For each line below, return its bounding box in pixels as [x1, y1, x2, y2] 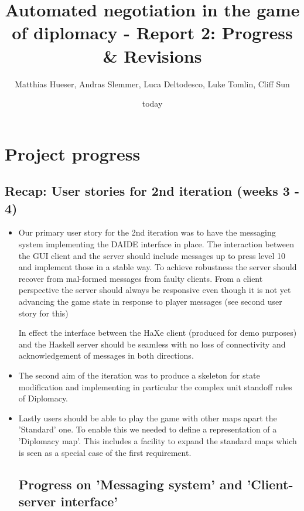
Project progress [5, 141, 141, 165]
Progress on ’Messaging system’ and [18, 475, 242, 493]
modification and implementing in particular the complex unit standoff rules [18, 380, 292, 393]
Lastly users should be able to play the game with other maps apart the [18, 411, 277, 424]
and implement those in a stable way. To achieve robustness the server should [18, 261, 297, 273]
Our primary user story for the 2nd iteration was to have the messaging [18, 226, 276, 239]
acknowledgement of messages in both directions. [18, 349, 194, 362]
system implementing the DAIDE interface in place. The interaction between [18, 238, 294, 250]
